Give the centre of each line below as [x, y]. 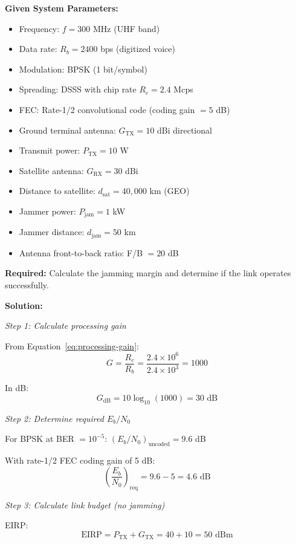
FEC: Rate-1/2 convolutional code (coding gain [107, 109]
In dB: [17, 388]
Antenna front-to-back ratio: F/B [81, 252]
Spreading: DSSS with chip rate [78, 89]
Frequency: [39, 28]
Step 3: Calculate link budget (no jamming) [85, 504]
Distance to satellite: [57, 191]
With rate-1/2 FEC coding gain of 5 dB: [80, 460]
